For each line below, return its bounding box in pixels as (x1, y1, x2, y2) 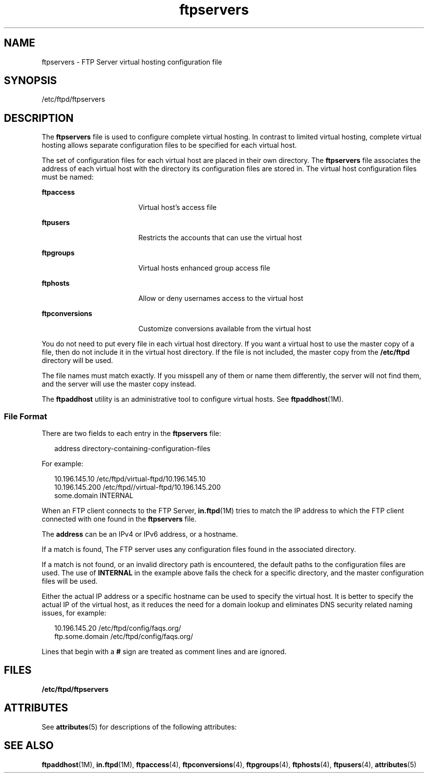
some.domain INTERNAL (54, 491, 134, 500)
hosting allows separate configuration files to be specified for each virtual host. (42, 141, 297, 150)
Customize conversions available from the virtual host (138, 324, 311, 333)
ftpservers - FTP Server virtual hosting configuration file (42, 57, 222, 66)
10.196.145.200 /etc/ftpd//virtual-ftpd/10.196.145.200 (54, 483, 221, 492)
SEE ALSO (4, 739, 54, 752)
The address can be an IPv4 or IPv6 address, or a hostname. (42, 530, 238, 539)
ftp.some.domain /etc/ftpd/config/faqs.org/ (54, 632, 193, 641)
